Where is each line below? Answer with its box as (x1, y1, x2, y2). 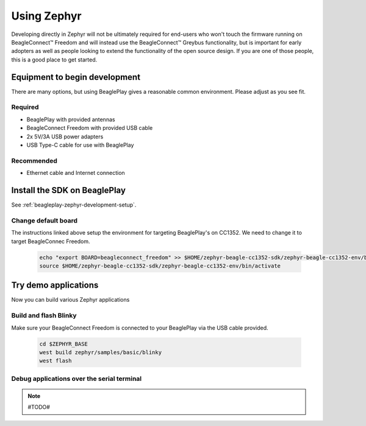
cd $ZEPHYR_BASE (39, 340, 88, 347)
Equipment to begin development (11, 72, 140, 82)
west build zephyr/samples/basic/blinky (39, 349, 162, 356)
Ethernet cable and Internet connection (26, 169, 125, 177)
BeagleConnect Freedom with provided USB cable (26, 124, 153, 132)
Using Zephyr (11, 9, 82, 23)
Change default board (11, 216, 77, 225)
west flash (39, 357, 72, 364)
